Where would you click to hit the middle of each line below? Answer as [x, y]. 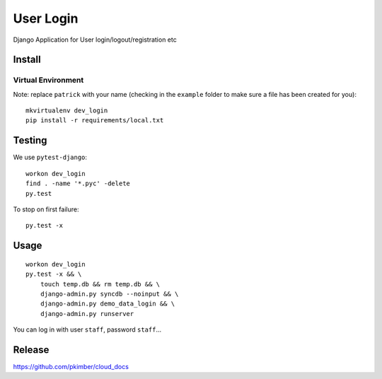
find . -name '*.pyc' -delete [78, 183]
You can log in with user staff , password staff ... [87, 330]
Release [31, 350]
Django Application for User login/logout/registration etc [95, 40]
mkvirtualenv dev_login [67, 111]
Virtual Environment [48, 80]
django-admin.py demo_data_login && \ [108, 304]
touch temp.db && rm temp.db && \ [100, 284]
